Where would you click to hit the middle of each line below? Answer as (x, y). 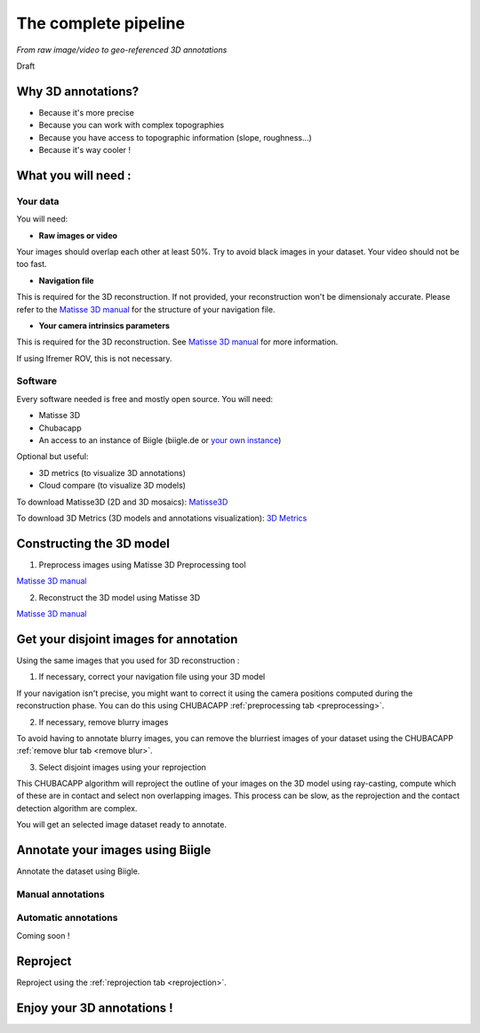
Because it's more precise (87, 112)
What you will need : (74, 175)
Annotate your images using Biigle (114, 850)
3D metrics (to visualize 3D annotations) (112, 472)
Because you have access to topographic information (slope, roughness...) (176, 137)
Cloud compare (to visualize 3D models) (112, 486)
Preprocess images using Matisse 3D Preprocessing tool (142, 564)
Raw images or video (78, 235)
